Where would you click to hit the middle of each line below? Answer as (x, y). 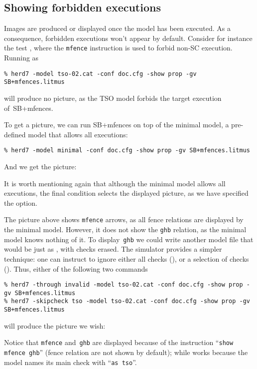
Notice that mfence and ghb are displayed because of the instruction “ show (119, 342)
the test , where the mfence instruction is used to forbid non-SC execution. (118, 48)
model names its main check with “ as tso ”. (70, 362)
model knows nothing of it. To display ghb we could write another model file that (129, 239)
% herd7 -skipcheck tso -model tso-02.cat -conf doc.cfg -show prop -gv (127, 301)
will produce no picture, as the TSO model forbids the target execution (113, 98)
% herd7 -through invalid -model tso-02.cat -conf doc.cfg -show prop (124, 285)
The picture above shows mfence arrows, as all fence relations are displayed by (124, 219)
